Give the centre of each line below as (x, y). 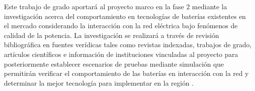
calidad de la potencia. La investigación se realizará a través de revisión (112, 35)
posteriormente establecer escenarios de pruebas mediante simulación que (114, 64)
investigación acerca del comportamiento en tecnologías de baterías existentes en (125, 16)
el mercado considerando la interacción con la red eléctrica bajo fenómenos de (121, 26)
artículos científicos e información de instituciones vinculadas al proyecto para (121, 54)
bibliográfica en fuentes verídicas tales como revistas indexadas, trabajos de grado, (128, 45)
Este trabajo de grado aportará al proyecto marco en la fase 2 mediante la (116, 6)
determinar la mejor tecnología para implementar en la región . (99, 82)
